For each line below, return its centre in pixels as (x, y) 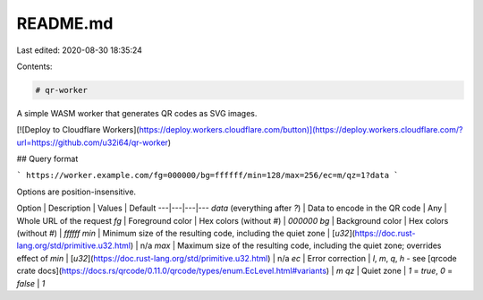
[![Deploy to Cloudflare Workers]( (78, 130)
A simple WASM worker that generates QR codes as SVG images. (137, 113)
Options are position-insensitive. (76, 192)
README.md (65, 23)
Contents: (34, 66)
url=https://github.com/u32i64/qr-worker (93, 142)
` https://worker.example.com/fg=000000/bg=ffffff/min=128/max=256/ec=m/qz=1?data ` (208, 176)
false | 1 (31, 283)
